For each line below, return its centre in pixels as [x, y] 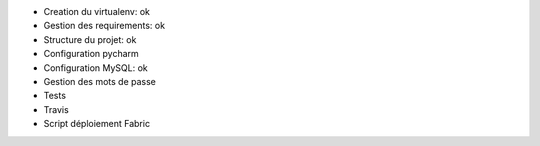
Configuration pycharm [91, 54]
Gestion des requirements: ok [104, 26]
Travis [56, 109]
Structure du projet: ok [90, 39]
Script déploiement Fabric [96, 124]
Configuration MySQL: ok [96, 67]
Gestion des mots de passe [100, 81]
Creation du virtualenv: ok [96, 11]
